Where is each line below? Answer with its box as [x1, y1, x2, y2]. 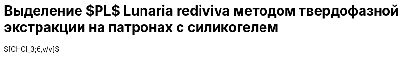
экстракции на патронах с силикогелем [4, 19, 279, 36]
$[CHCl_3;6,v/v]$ [4, 44, 60, 53]
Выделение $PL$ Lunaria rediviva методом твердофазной [4, 2, 399, 19]
